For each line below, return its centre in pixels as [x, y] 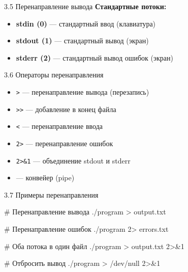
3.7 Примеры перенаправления [51, 194]
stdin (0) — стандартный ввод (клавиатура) [86, 23]
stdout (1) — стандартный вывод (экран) [82, 40]
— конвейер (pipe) [45, 178]
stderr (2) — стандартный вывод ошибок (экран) [95, 57]
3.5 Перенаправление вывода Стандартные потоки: [85, 6]
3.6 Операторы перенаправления [54, 75]
